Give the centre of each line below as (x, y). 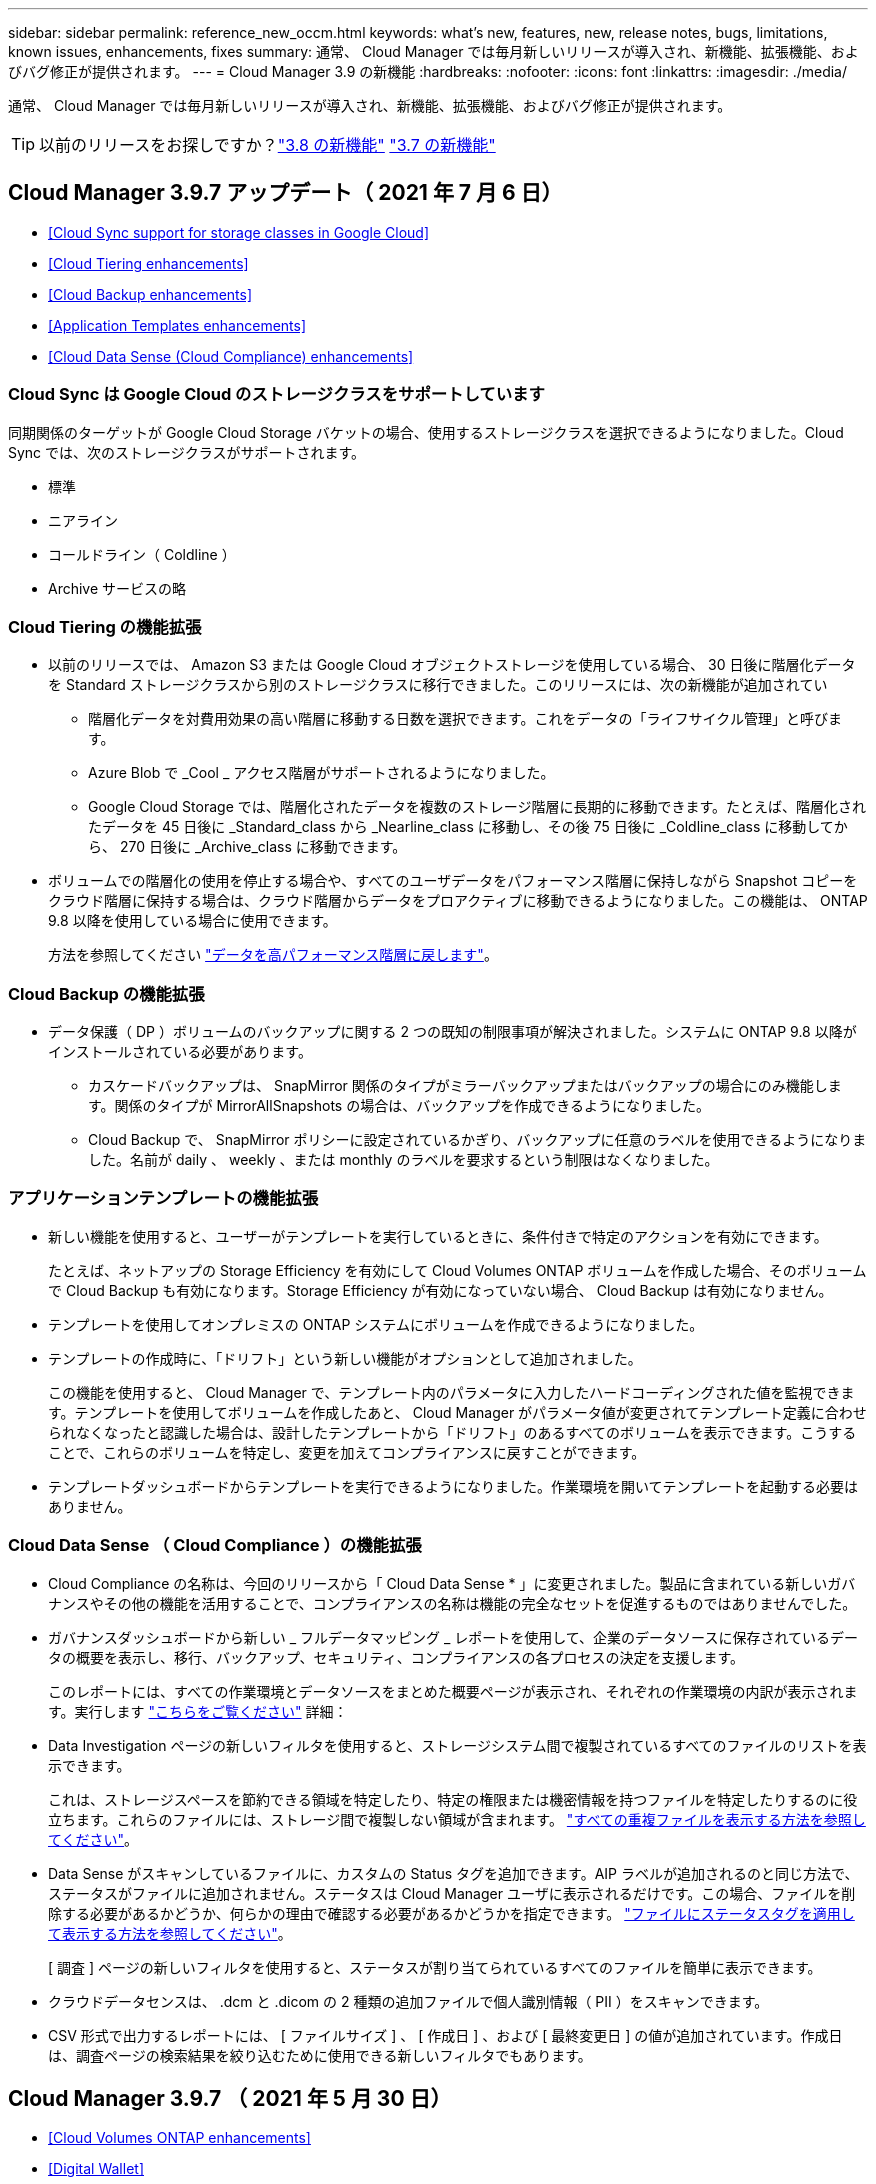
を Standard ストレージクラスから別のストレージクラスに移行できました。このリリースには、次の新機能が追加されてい (438, 685)
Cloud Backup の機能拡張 (106, 993)
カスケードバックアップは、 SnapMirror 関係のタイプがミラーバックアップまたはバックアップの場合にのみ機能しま (465, 1086)
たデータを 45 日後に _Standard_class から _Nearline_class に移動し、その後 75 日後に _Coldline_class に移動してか (468, 827)
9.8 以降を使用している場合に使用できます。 (192, 921)
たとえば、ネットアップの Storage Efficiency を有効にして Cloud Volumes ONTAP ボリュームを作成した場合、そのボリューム (457, 1270)
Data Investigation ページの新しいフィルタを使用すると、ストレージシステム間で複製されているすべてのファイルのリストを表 (457, 1745)
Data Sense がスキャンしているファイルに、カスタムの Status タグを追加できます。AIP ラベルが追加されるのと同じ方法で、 (453, 1873)
